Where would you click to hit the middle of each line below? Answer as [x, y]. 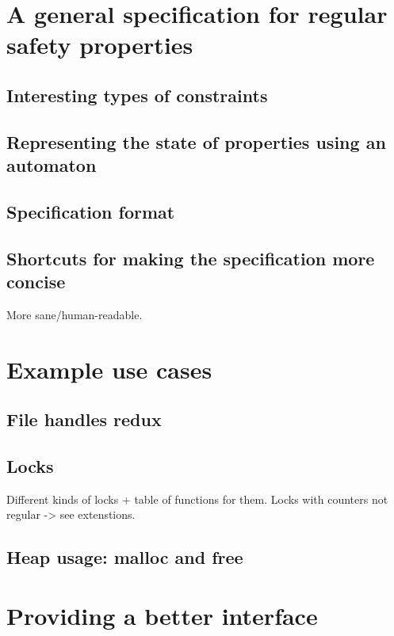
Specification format [91, 211]
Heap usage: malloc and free [125, 557]
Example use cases [109, 369]
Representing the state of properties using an [196, 141]
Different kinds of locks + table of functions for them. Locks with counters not [197, 499]
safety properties [100, 45]
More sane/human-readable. [75, 314]
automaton [52, 165]
